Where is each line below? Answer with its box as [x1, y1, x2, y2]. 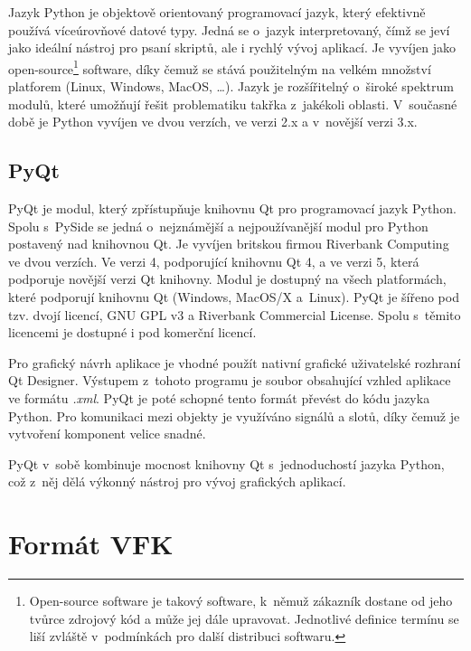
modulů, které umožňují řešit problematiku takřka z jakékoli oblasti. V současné [8, 94, 457, 113]
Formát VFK [8, 525, 174, 562]
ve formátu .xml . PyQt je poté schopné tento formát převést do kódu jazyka [8, 388, 430, 407]
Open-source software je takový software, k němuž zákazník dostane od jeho [29, 591, 453, 610]
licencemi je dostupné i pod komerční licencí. [8, 323, 257, 342]
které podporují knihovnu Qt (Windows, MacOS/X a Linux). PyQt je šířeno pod [8, 287, 459, 306]
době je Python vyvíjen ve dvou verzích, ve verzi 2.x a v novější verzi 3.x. [8, 112, 418, 131]
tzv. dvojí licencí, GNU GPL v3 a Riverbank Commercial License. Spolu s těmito [8, 305, 461, 324]
